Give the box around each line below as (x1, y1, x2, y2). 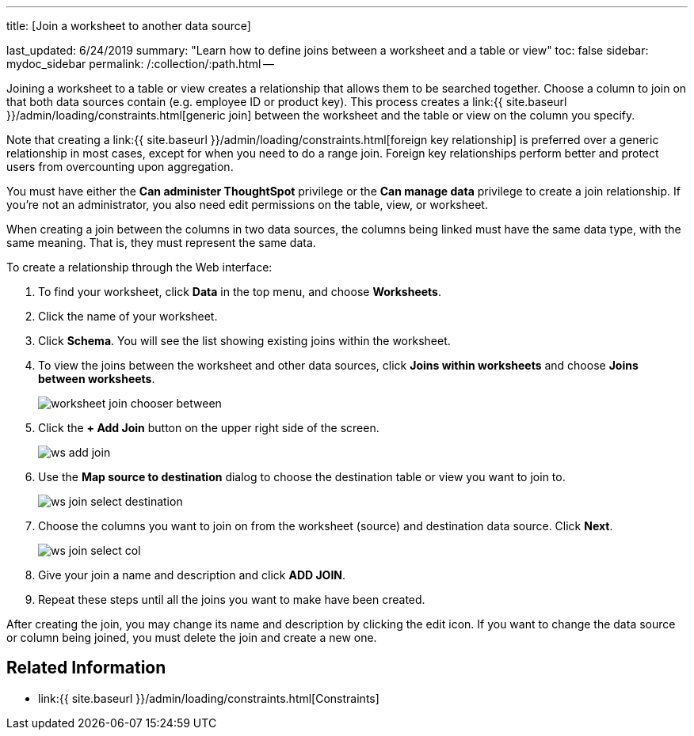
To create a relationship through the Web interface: (6, 260, 273, 274)
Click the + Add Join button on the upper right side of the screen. (38, 421, 379, 434)
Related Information (6, 658, 166, 678)
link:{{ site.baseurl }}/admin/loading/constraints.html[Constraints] (38, 691, 379, 705)
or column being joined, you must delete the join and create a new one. (6, 631, 377, 644)
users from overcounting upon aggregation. (6, 160, 234, 173)
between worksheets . (38, 372, 155, 385)
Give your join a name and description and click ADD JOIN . (38, 568, 346, 582)
